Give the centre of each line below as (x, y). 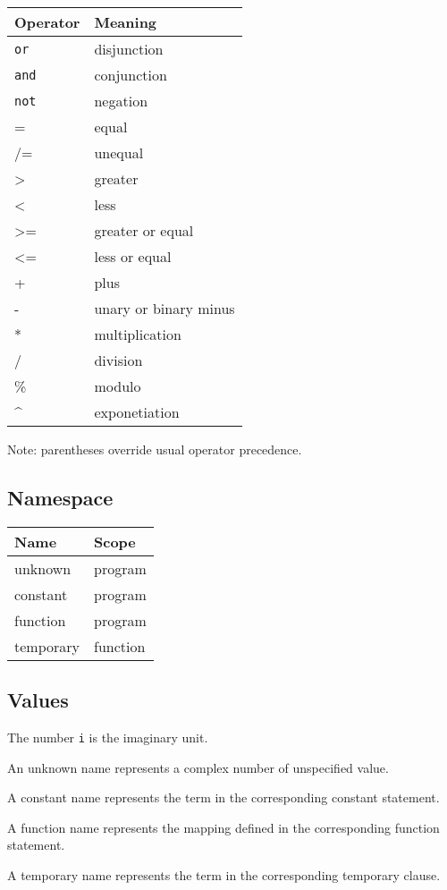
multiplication (138, 334)
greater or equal (144, 230)
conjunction (131, 75)
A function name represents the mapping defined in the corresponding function (223, 827)
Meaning (126, 22)
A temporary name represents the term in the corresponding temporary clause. (224, 875)
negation (121, 101)
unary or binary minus (164, 308)
